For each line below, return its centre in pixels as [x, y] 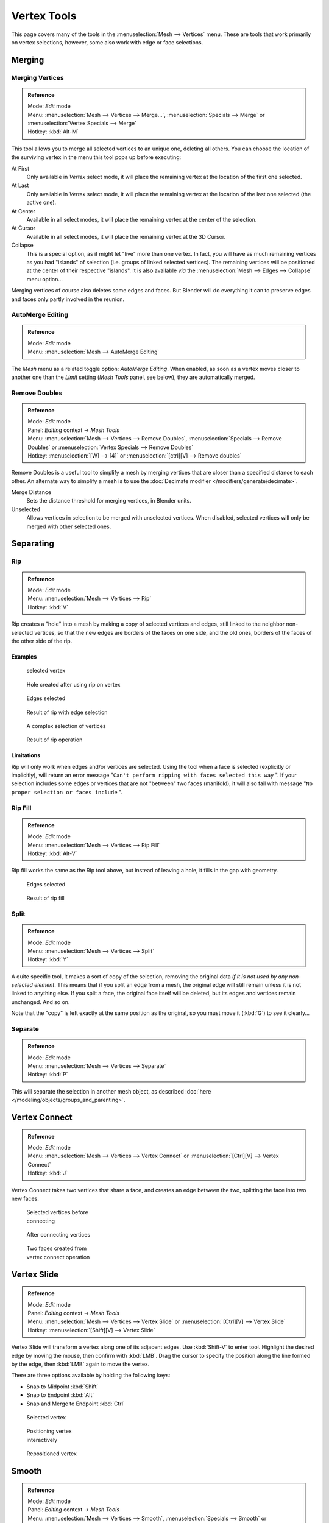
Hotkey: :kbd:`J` [48, 1173]
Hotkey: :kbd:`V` [48, 607]
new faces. [25, 1198]
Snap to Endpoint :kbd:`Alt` [60, 1395]
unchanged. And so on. [41, 1002]
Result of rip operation [55, 740]
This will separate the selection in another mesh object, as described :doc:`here [111, 1091]
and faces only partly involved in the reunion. [68, 299]
